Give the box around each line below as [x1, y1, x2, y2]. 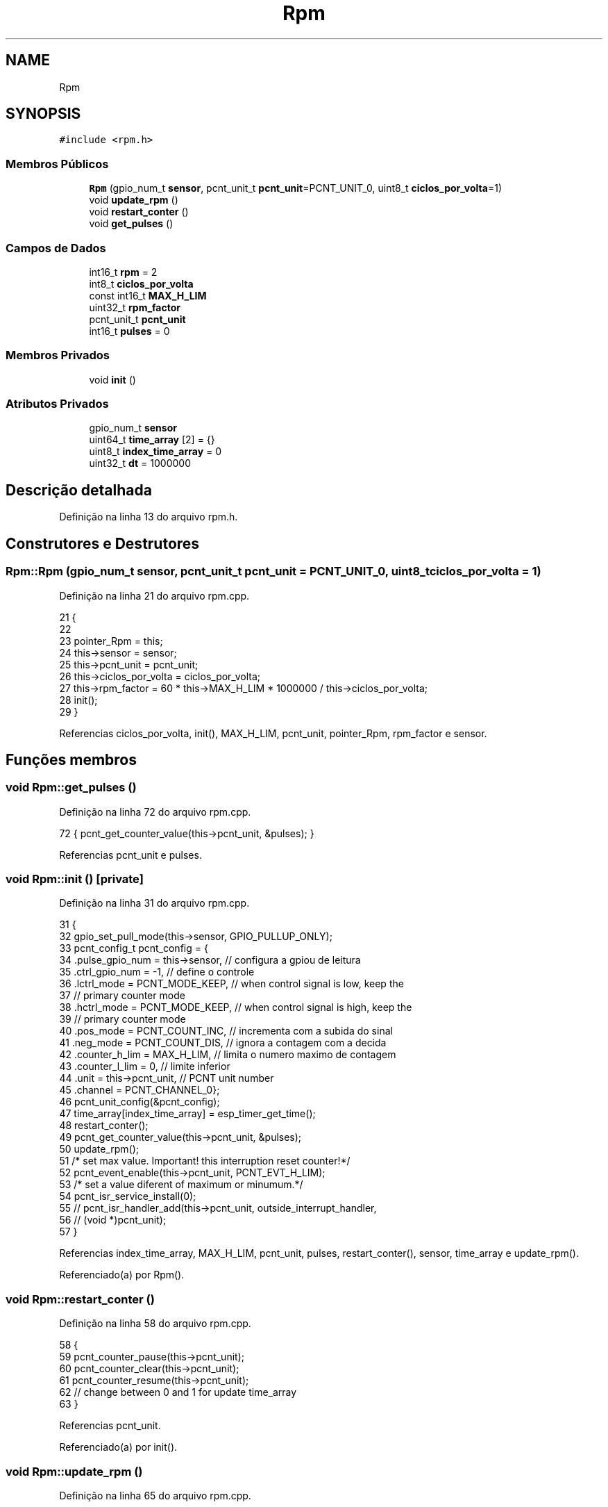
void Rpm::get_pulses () [6, 780, 137, 795]
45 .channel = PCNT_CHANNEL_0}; [59, 1084, 220, 1096]
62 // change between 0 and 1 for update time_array [59, 1386, 297, 1399]
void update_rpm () [89, 194, 178, 206]
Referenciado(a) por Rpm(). [59, 1269, 185, 1281]
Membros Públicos [6, 156, 109, 171]
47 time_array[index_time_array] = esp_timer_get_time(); [59, 1107, 316, 1120]
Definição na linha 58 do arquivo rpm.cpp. [59, 1317, 251, 1330]
